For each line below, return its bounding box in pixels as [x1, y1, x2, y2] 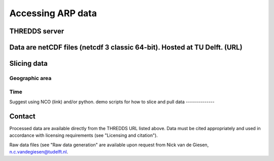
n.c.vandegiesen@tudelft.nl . [9, 148, 68, 154]
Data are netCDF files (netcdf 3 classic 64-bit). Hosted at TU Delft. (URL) [9, 43, 243, 52]
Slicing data [9, 59, 48, 68]
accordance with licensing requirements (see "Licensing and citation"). [9, 132, 158, 139]
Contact [9, 112, 36, 120]
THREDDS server [9, 27, 64, 35]
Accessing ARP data [9, 8, 97, 19]
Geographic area [9, 74, 52, 82]
